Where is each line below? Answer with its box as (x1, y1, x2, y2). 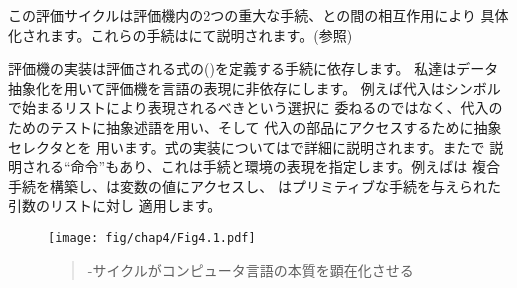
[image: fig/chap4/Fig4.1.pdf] (48, 230, 256, 245)
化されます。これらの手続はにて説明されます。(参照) (8, 24, 353, 45)
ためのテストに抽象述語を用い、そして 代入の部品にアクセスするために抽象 (8, 116, 502, 137)
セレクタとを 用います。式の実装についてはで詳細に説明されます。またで (8, 136, 485, 157)
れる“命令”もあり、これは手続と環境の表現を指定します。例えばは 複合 (35, 156, 500, 177)
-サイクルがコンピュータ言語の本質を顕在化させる (87, 259, 414, 280)
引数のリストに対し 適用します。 (8, 195, 222, 216)
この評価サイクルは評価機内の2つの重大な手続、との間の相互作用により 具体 (8, 5, 509, 25)
